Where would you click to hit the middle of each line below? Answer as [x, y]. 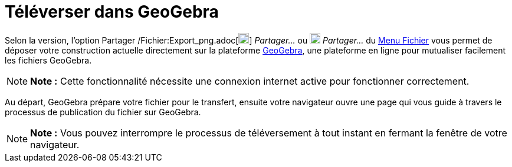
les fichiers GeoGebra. [48, 60]
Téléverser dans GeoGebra [112, 12]
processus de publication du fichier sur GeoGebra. [103, 112]
